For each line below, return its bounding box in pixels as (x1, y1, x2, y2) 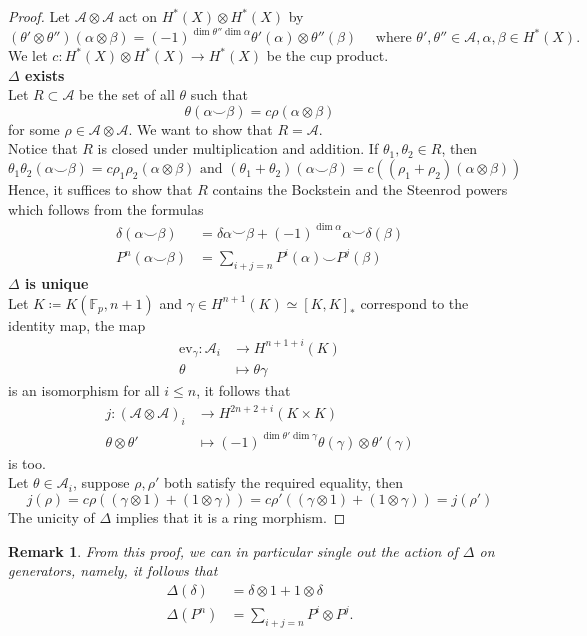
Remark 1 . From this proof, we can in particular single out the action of (8, 540, 458, 561)
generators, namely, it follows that (8, 560, 218, 581)
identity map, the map (8, 314, 146, 335)
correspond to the (360, 292, 469, 313)
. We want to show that (128, 118, 273, 139)
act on (118, 6, 157, 26)
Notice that (8, 138, 78, 159)
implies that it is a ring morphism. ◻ (115, 506, 346, 527)
